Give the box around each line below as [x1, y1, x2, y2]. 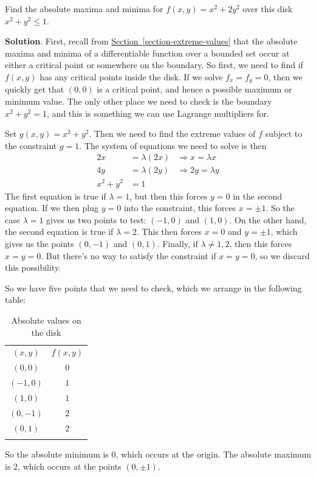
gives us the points [5, 237, 74, 249]
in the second [233, 189, 283, 202]
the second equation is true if [5, 225, 114, 238]
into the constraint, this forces [123, 201, 236, 214]
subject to [265, 127, 303, 140]
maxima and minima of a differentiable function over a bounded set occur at [5, 46, 290, 59]
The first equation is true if [5, 189, 106, 202]
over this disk [242, 2, 293, 15]
